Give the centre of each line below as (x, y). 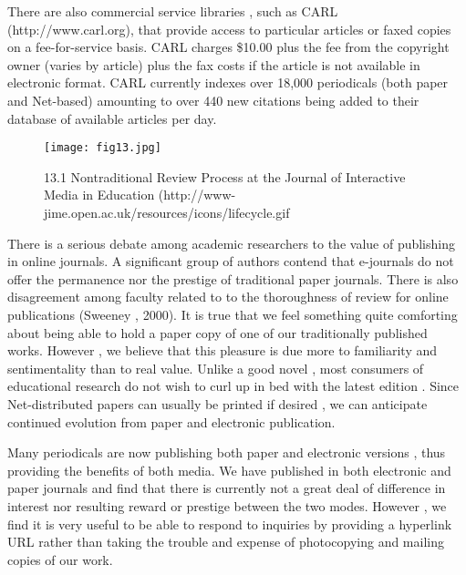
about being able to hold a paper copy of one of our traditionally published (217, 332)
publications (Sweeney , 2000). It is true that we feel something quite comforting (233, 314)
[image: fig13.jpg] (103, 148)
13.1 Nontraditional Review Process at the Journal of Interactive (225, 176)
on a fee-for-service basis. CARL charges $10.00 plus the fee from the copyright (228, 47)
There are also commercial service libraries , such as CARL (173, 11)
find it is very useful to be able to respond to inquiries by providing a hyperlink (230, 524)
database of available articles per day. (112, 118)
